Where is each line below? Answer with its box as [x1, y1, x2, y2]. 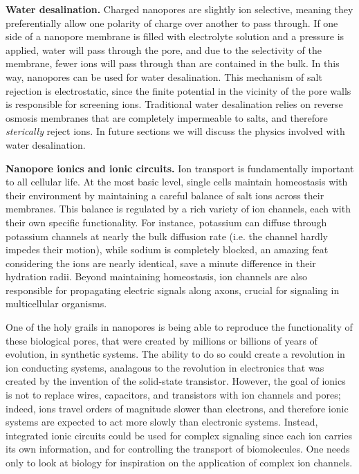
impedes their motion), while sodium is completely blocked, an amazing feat [6, 242, 329, 257]
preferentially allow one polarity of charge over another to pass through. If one [6, 15, 338, 30]
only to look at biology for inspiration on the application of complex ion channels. [6, 455, 353, 469]
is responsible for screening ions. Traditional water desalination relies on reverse [6, 97, 343, 111]
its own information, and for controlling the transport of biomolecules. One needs [6, 441, 350, 456]
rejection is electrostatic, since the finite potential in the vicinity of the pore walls [6, 83, 351, 98]
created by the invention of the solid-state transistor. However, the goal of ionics [6, 374, 346, 388]
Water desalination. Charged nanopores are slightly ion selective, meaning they [6, 2, 353, 16]
